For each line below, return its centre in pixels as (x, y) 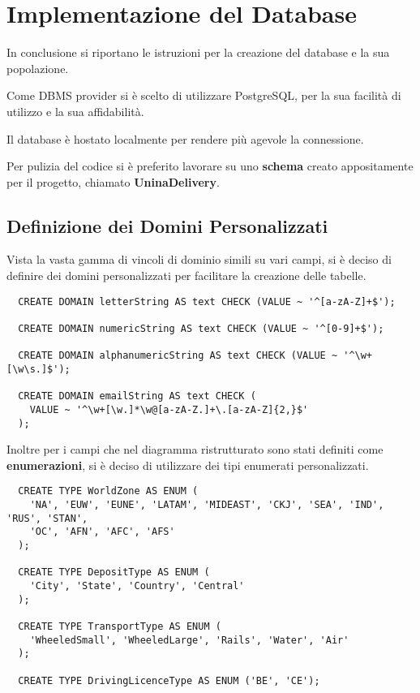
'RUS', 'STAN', (47, 518)
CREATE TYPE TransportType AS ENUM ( (120, 626)
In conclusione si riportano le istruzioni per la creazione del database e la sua (198, 52)
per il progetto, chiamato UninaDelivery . (113, 181)
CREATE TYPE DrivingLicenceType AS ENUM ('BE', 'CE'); (169, 680)
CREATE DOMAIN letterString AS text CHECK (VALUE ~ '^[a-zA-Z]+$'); (207, 301)
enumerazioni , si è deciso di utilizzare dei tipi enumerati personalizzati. (188, 465)
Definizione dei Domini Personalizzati (167, 225)
